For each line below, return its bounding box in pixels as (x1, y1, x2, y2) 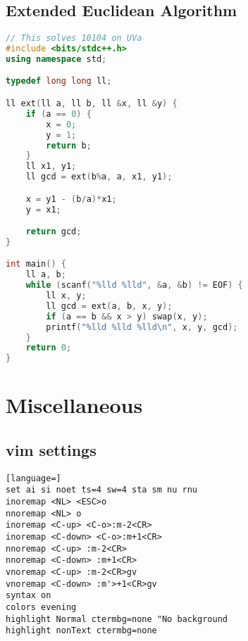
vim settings (6, 439, 97, 460)
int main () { (6, 259, 66, 269)
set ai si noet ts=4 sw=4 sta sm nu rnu (6, 485, 198, 495)
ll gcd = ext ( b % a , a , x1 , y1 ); (25, 172, 173, 182)
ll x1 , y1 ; (25, 161, 77, 172)
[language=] (6, 473, 61, 483)
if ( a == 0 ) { (25, 108, 92, 119)
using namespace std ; (6, 53, 107, 64)
